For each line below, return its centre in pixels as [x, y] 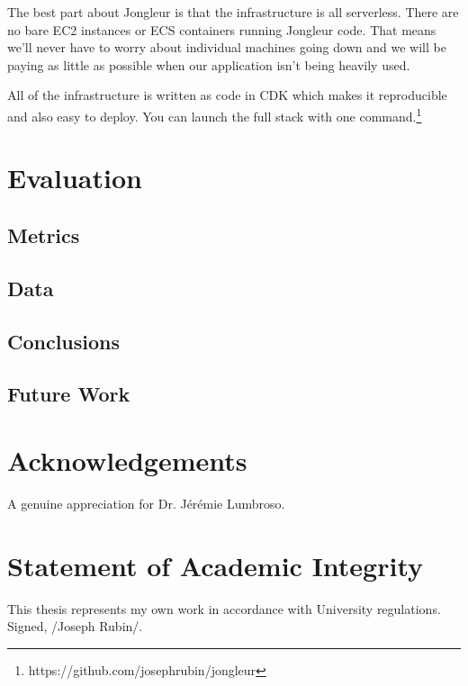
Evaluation [75, 178]
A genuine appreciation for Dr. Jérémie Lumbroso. [146, 503]
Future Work [69, 394]
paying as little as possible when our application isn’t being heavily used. [209, 64]
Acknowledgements [127, 460]
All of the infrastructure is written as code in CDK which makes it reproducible [227, 95]
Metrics [44, 235]
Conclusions [64, 341]
